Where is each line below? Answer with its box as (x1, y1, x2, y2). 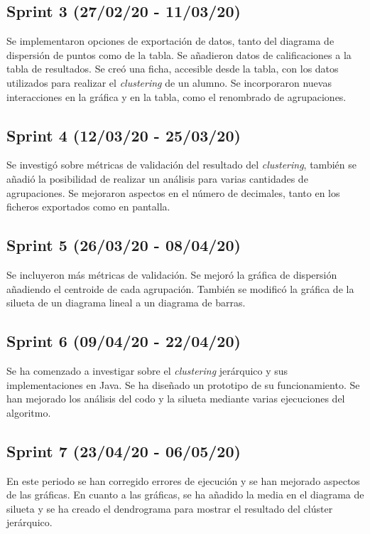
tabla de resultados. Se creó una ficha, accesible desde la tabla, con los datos (6, 61, 339, 76)
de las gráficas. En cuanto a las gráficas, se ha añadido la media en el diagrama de (6, 487, 364, 502)
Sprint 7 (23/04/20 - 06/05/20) (6, 439, 241, 461)
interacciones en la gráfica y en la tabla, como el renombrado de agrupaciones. (6, 89, 347, 104)
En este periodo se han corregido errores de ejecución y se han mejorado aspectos (6, 473, 360, 488)
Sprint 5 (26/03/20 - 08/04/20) (6, 234, 241, 256)
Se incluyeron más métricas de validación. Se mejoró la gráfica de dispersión (6, 267, 337, 282)
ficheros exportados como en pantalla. (6, 199, 170, 214)
